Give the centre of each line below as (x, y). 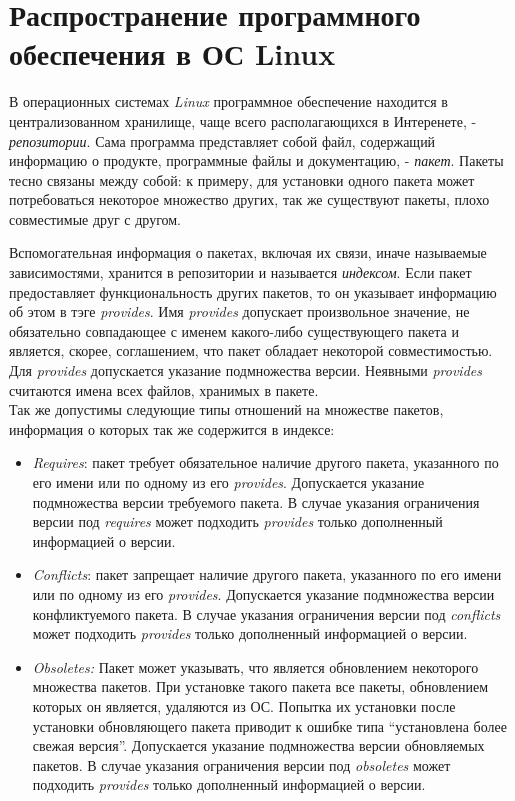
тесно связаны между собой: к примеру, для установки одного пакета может (242, 179)
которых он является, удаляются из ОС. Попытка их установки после (244, 705)
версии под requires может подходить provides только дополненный (237, 521)
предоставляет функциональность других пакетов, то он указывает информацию (253, 291)
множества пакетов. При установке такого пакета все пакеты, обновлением (260, 686)
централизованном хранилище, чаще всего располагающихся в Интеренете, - (243, 120)
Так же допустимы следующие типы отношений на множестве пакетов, (226, 409)
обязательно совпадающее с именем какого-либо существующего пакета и (234, 330)
